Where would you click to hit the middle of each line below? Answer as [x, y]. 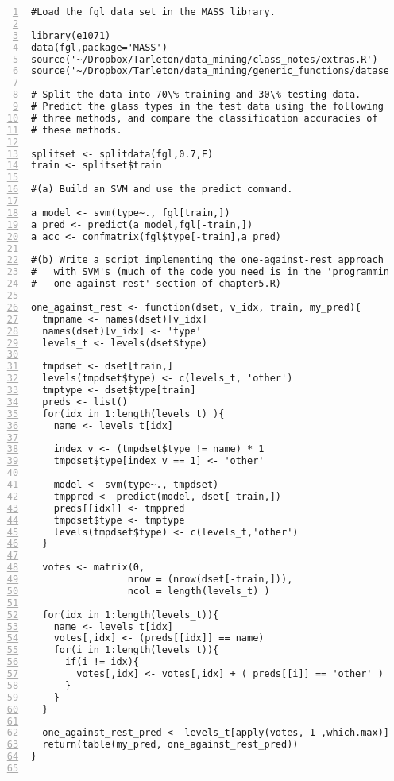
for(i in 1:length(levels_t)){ [136, 650]
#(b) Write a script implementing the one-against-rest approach [207, 260]
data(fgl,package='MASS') [99, 47]
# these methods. [77, 130]
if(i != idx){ [102, 662]
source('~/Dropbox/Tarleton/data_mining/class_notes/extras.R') [205, 59]
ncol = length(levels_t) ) [199, 591]
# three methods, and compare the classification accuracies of [205, 118]
